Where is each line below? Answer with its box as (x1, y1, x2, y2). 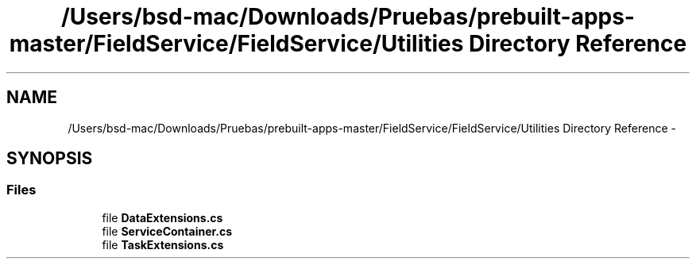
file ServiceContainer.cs (102, 224, 233, 238)
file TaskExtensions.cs (102, 237, 224, 252)
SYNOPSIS (6, 148, 93, 169)
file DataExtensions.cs (102, 210, 223, 225)
